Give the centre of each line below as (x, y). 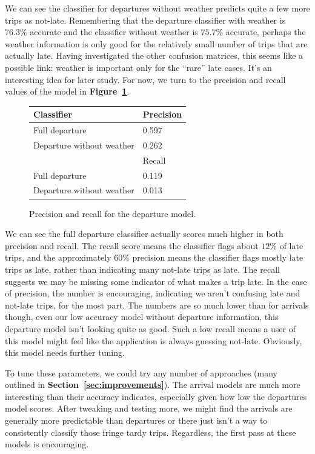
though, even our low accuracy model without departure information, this (142, 317)
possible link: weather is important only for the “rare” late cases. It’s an (138, 67)
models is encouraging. (47, 444)
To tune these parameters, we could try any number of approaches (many (141, 372)
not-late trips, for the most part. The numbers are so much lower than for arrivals (157, 305)
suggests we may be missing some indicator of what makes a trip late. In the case (156, 281)
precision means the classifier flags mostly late (218, 257)
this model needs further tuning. (65, 352)
